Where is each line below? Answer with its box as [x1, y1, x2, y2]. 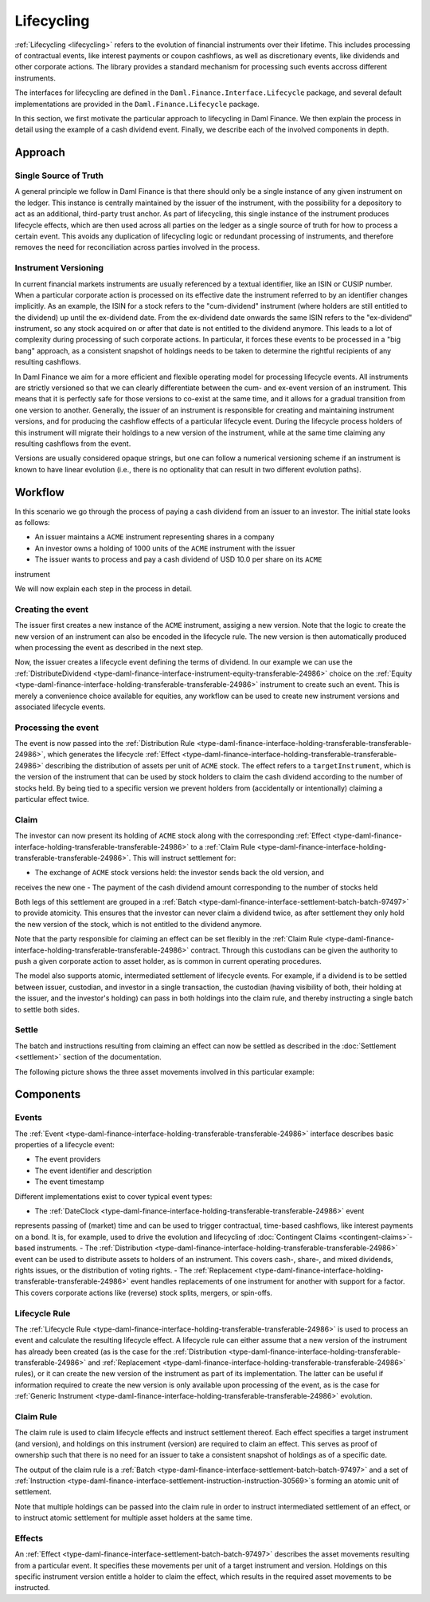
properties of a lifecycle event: [14, 1140, 115, 1150]
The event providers [34, 1154, 101, 1164]
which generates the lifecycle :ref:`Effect [47, 750, 181, 760]
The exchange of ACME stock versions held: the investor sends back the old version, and [34, 868, 324, 878]
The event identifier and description [34, 1166, 152, 1175]
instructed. [14, 1583, 51, 1592]
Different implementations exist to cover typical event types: [14, 1191, 213, 1201]
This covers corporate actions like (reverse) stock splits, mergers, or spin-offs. [14, 1288, 272, 1297]
